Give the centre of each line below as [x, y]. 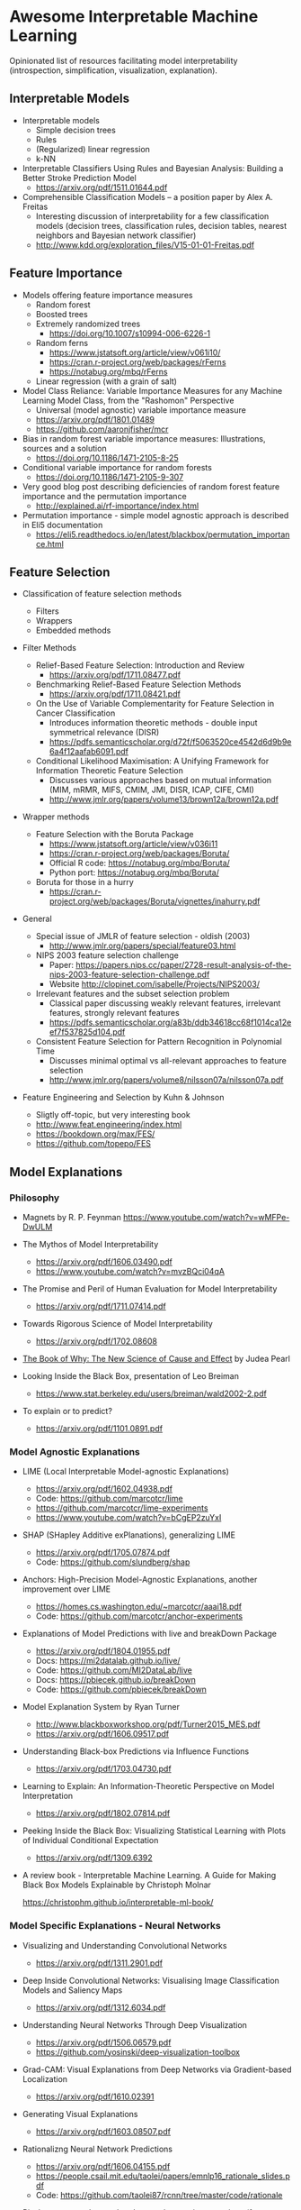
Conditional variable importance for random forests [117, 467]
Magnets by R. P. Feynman [71, 1218]
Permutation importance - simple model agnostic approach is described [155, 515]
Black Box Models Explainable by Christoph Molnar [116, 1885]
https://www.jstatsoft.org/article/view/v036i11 [133, 844]
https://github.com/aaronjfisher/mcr [102, 429]
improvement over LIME [66, 1589]
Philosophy [35, 1198]
